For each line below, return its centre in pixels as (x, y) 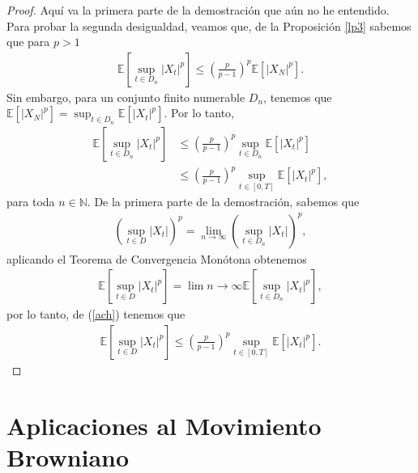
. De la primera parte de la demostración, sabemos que (223, 202)
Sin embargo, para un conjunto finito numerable (126, 97)
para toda (31, 202)
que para (28, 42)
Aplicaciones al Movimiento (164, 425)
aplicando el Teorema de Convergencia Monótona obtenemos (157, 258)
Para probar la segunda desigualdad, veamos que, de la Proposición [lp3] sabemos (209, 25)
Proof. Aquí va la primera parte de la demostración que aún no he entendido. (198, 10)
